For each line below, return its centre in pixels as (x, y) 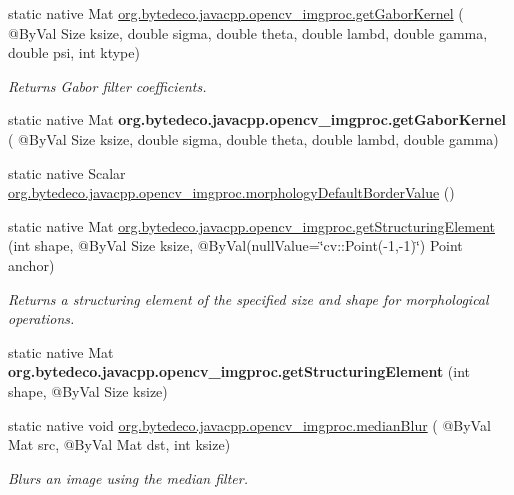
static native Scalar (67, 172)
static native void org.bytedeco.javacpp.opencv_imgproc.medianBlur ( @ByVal (249, 424)
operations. (41, 318)
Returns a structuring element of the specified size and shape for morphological (248, 298)
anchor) (31, 264)
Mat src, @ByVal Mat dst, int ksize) (119, 444)
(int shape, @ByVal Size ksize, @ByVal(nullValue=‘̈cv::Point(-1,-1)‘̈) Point (235, 245)
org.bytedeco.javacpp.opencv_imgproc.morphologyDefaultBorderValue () (231, 192)
